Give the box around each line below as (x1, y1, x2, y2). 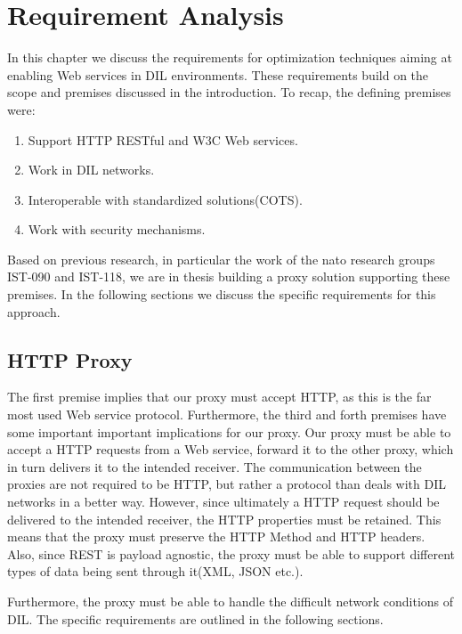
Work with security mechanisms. (28, 220, 206, 239)
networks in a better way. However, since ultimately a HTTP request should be (7, 492, 440, 511)
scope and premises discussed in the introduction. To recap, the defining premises (7, 83, 451, 102)
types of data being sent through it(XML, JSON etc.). (7, 562, 304, 581)
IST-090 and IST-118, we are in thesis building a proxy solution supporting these (7, 267, 450, 286)
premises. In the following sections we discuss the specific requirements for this (7, 285, 436, 304)
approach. (7, 302, 61, 321)
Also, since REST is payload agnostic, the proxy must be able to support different (7, 544, 456, 563)
